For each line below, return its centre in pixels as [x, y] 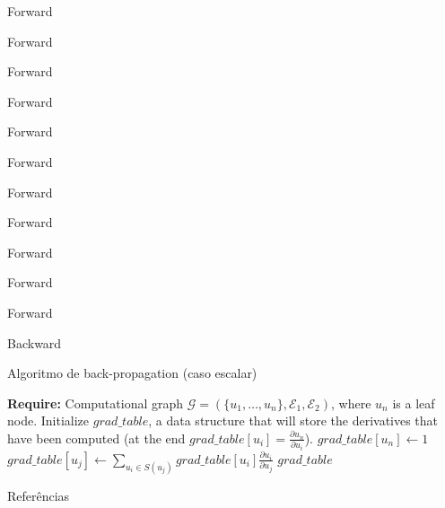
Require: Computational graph [96, 403]
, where [351, 403]
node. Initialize [48, 420]
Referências [39, 495]
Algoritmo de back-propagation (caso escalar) [132, 373]
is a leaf [414, 403]
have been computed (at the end [96, 438]
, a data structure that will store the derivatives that [293, 420]
